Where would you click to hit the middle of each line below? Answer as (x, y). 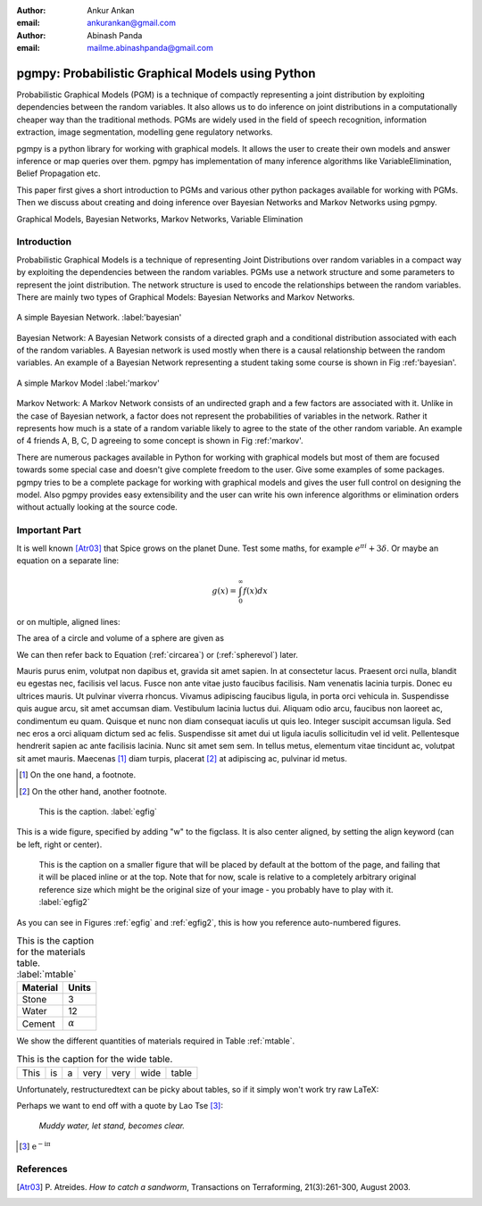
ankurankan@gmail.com (132, 23)
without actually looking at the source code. (97, 507)
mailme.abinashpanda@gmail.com (150, 48)
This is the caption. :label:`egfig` (98, 811)
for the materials (51, 952)
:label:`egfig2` (64, 902)
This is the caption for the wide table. (95, 1060)
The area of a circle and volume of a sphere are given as (120, 638)
